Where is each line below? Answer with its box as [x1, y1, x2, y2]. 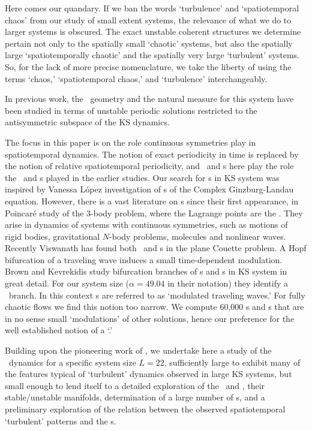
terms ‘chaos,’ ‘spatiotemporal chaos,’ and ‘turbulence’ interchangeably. [5, 72, 268, 85]
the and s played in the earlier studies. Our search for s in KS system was [5, 171, 280, 183]
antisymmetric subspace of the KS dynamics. [5, 116, 170, 128]
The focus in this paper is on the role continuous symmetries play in [5, 135, 256, 148]
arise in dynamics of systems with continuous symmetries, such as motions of [5, 218, 288, 231]
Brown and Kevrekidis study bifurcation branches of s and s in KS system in [5, 265, 287, 278]
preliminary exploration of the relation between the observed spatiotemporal [5, 403, 286, 415]
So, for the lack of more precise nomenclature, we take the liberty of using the [5, 60, 292, 73]
